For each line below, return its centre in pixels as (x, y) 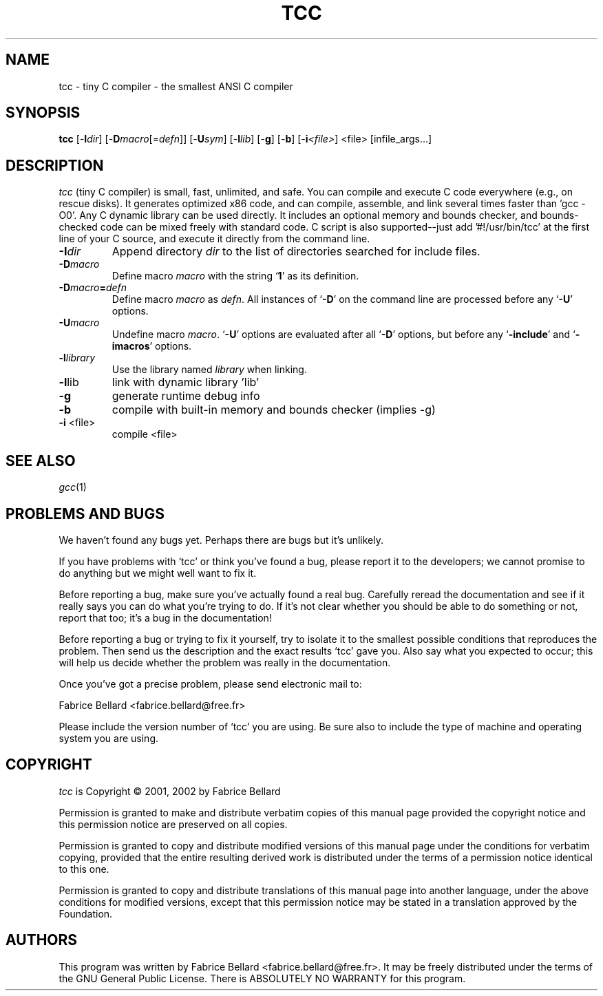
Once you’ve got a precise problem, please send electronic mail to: (210, 684)
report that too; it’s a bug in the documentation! (165, 617)
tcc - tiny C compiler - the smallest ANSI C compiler (176, 86)
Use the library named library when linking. (209, 370)
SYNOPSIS (43, 113)
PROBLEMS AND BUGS (85, 513)
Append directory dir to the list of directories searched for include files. (296, 252)
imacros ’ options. (152, 346)
